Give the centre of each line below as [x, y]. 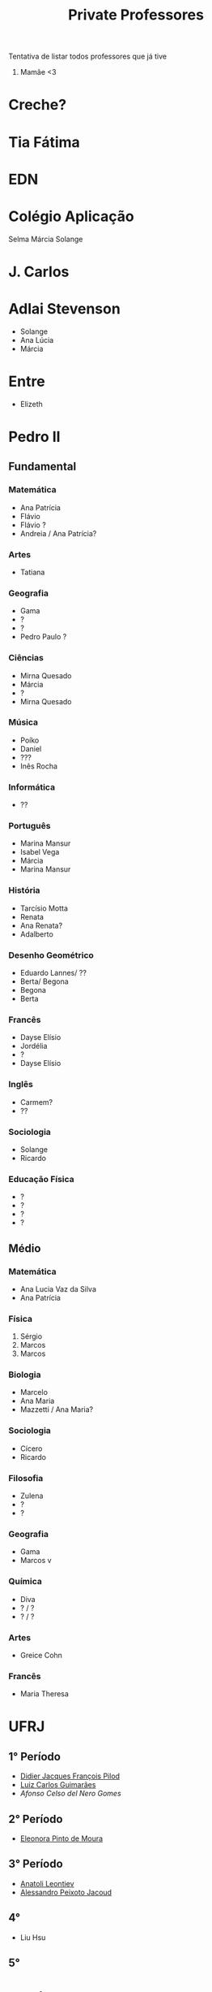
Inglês [21, 1085]
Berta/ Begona [44, 981]
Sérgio [31, 1336]
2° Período [36, 1819]
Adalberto [37, 934]
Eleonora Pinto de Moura [61, 1838]
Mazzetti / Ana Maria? [57, 1410]
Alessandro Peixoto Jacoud [66, 1892]
